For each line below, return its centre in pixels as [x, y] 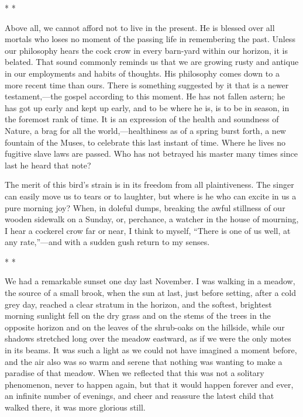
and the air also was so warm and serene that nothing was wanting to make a [144, 361]
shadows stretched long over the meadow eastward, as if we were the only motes [148, 338]
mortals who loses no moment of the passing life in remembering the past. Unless [150, 39]
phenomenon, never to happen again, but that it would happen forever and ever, [149, 384]
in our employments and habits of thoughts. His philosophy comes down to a [142, 73]
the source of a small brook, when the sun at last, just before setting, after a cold [150, 293]
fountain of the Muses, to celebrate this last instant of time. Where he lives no [145, 142]
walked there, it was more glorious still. [75, 407]
